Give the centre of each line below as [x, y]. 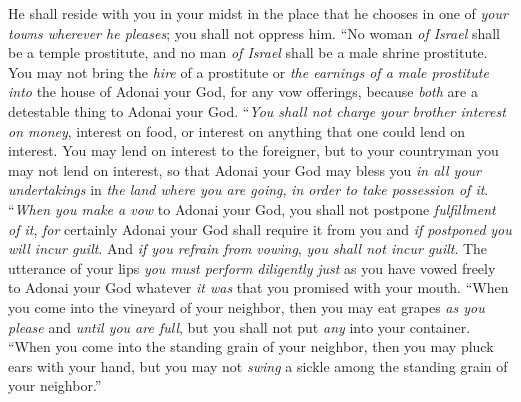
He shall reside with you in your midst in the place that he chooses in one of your [258, 13]
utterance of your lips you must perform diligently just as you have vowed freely [252, 267]
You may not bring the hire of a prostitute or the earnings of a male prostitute [248, 71]
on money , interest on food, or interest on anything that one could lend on [237, 130]
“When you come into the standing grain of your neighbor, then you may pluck [251, 346]
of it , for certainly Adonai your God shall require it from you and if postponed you [260, 228]
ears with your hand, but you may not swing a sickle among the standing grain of [258, 365]
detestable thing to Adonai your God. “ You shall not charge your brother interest [257, 110]
